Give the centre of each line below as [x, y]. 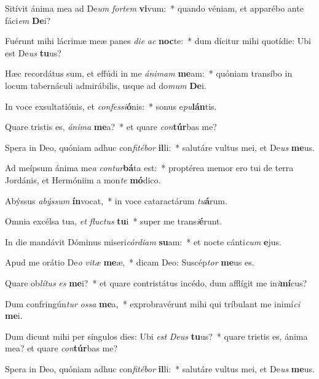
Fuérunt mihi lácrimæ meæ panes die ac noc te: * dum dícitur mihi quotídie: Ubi [158, 41]
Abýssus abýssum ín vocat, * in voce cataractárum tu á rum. [116, 200]
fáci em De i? [28, 20]
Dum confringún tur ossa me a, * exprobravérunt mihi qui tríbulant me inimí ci [152, 303]
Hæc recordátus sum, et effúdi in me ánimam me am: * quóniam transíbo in [149, 73]
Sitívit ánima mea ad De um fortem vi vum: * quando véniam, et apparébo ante [154, 8]
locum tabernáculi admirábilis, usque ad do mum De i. [106, 85]
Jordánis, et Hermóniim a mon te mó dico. [83, 179]
